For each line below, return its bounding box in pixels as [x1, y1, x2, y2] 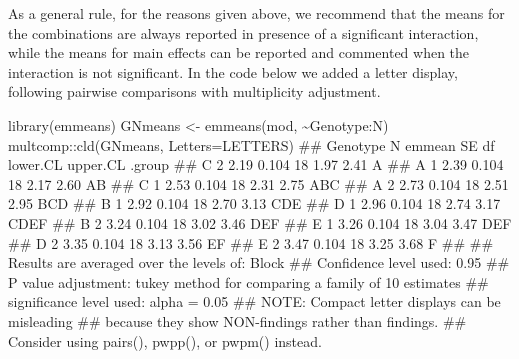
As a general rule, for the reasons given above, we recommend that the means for [8, 3, 505, 23]
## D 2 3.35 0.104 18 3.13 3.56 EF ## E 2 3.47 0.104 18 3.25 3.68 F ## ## [8, 232, 494, 253]
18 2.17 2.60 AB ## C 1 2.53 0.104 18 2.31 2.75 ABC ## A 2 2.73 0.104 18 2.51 [8, 173, 509, 194]
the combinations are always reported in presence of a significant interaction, [8, 22, 479, 43]
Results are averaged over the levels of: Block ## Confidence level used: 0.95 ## [8, 252, 510, 273]
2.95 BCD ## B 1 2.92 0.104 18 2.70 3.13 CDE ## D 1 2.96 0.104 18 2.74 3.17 [8, 193, 501, 214]
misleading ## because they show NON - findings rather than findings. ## [8, 310, 467, 331]
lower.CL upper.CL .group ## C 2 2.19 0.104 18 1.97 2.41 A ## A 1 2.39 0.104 [8, 154, 504, 175]
